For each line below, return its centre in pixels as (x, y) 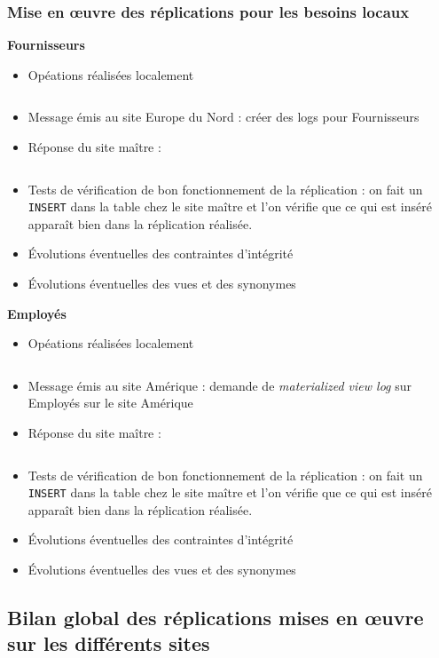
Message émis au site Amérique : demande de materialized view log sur (219, 385)
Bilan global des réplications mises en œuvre (216, 618)
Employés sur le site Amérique (110, 403)
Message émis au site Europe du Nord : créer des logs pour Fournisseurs (223, 117)
